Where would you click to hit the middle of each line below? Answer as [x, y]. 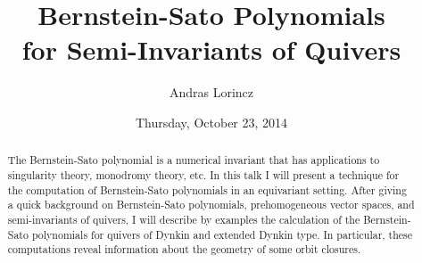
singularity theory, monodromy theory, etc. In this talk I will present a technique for [203, 174]
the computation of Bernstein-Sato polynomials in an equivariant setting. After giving [207, 189]
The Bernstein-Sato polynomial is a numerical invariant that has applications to [194, 160]
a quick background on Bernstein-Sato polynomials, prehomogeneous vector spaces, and [211, 205]
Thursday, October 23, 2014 [211, 122]
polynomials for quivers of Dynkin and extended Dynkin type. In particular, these [222, 234]
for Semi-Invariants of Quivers [211, 49]
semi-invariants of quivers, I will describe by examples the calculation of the [184, 219]
